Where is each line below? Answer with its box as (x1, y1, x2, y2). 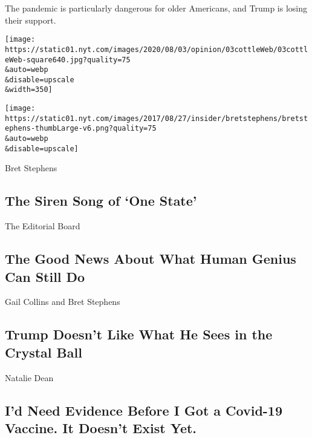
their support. (5, 13, 56, 26)
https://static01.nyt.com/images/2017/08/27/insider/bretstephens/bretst (5, 114, 308, 123)
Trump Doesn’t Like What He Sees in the (5, 325, 273, 344)
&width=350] (5, 85, 53, 94)
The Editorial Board (5, 220, 80, 232)
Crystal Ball (5, 342, 82, 361)
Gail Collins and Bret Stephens (5, 295, 120, 308)
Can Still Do (5, 267, 85, 286)
